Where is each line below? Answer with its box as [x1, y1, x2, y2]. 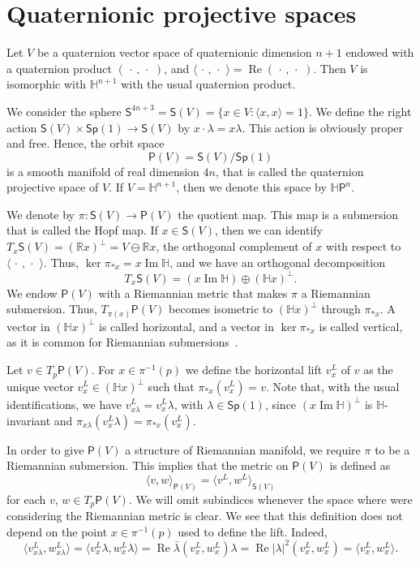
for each [6, 490, 46, 507]
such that [148, 377, 195, 394]
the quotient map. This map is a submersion [178, 205, 399, 222]
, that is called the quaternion [215, 162, 364, 179]
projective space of [6, 179, 99, 196]
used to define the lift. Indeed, [178, 523, 328, 540]
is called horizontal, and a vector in [99, 317, 275, 334]
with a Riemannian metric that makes [98, 284, 288, 301]
